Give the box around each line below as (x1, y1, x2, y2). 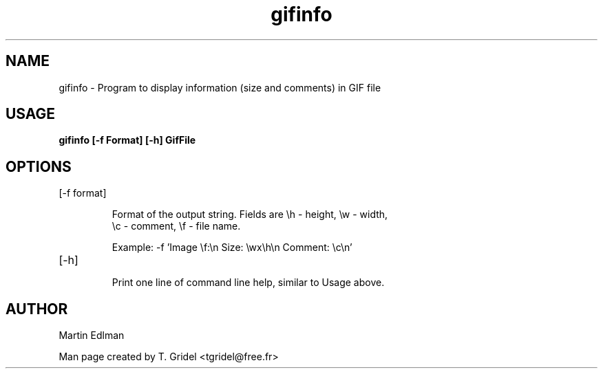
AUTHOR (6, 300, 68, 318)
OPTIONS (6, 157, 72, 175)
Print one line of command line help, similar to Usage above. (112, 276, 385, 289)
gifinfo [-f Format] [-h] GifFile (59, 134, 196, 146)
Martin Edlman (59, 329, 125, 342)
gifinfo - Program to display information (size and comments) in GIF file (59, 81, 381, 93)
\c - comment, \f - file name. (112, 220, 241, 232)
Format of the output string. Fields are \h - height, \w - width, (112, 208, 388, 221)
